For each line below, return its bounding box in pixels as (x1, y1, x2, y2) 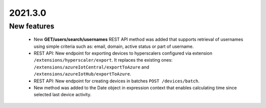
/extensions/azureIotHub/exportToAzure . (33, 71, 132, 77)
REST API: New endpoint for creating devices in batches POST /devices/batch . (33, 78, 199, 84)
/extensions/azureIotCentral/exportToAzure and (33, 64, 150, 70)
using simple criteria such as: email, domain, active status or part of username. (33, 43, 194, 49)
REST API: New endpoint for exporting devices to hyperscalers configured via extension (33, 50, 213, 56)
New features (9, 22, 55, 31)
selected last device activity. (33, 92, 92, 98)
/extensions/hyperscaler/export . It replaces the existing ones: (33, 57, 173, 63)
